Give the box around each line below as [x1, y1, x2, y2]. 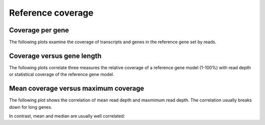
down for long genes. [9, 104, 53, 110]
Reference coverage [9, 7, 94, 18]
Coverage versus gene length [9, 51, 102, 60]
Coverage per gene [9, 26, 69, 34]
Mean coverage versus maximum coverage [9, 84, 144, 93]
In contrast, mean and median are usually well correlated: [9, 113, 125, 119]
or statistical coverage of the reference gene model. [9, 72, 114, 77]
